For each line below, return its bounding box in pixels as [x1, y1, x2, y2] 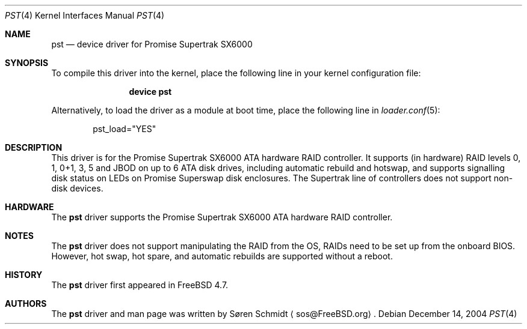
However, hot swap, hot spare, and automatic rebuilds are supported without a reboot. [51, 251, 393, 261]
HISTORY [5, 270, 43, 280]
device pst [129, 86, 172, 97]
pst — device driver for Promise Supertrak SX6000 [51, 39, 253, 49]
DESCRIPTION [5, 142, 63, 152]
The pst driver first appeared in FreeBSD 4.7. [51, 280, 229, 290]
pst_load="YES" [93, 124, 156, 134]
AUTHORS [5, 298, 47, 309]
